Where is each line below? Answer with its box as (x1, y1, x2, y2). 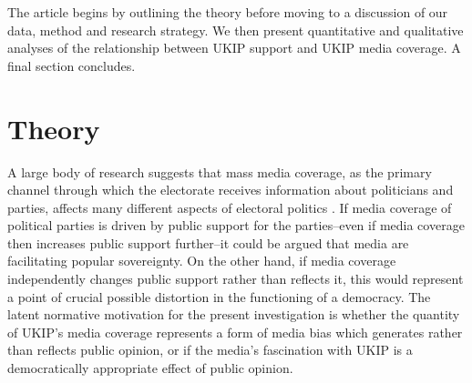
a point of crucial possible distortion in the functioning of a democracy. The (7, 287, 431, 306)
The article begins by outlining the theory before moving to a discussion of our (7, 3, 448, 21)
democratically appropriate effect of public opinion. (7, 358, 293, 378)
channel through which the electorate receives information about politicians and (7, 180, 454, 199)
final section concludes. (7, 55, 136, 75)
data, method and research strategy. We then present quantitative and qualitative (7, 20, 464, 39)
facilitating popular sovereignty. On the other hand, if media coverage (7, 251, 396, 270)
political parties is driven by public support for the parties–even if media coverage (7, 216, 465, 235)
